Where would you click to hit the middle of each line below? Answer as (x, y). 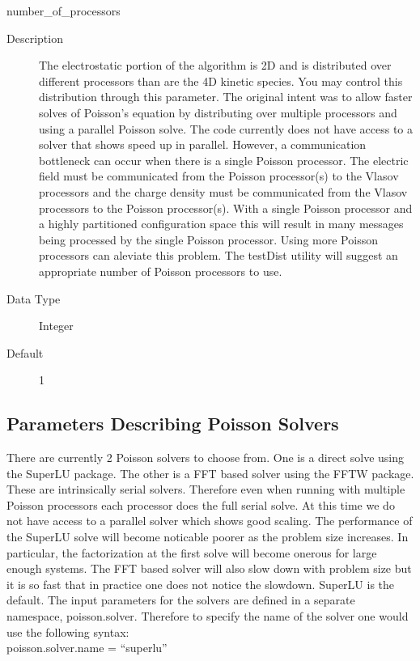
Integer (56, 326)
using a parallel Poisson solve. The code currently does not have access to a (226, 128)
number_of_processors (64, 11)
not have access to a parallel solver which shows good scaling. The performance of (210, 521)
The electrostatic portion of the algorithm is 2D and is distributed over (215, 65)
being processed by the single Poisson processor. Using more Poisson (208, 239)
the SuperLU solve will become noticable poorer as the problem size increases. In (208, 537)
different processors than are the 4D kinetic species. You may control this (221, 81)
